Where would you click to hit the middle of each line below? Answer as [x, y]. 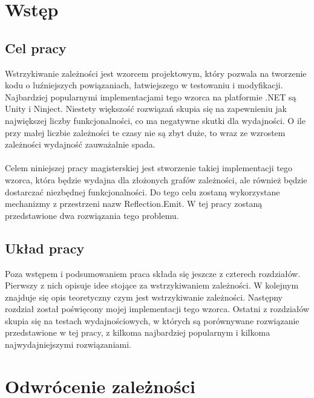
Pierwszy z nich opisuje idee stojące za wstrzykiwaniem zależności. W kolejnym [152, 285]
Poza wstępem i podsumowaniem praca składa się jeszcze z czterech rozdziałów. [153, 273]
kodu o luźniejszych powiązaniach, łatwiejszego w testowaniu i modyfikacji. [144, 85]
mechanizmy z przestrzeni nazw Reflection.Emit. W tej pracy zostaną [134, 204]
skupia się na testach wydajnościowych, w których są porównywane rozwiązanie [152, 320]
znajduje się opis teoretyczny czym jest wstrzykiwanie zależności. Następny [144, 297]
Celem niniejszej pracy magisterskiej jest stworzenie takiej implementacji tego [149, 168]
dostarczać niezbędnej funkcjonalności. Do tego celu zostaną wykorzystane [142, 191]
